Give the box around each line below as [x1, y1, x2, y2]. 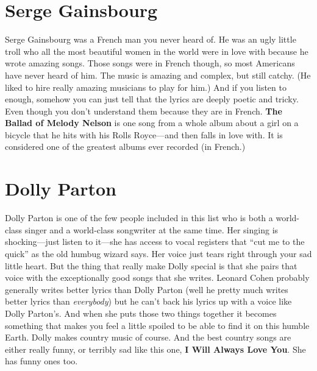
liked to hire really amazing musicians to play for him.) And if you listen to [5, 80, 287, 93]
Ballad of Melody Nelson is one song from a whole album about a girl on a [5, 116, 299, 129]
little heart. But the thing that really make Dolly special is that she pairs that [5, 259, 297, 272]
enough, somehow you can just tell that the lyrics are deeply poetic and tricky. [5, 93, 299, 105]
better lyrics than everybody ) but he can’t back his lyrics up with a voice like [5, 295, 292, 308]
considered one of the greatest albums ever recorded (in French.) [5, 140, 246, 153]
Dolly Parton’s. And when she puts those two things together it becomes [5, 306, 277, 319]
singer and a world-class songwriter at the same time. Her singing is [24, 223, 279, 236]
